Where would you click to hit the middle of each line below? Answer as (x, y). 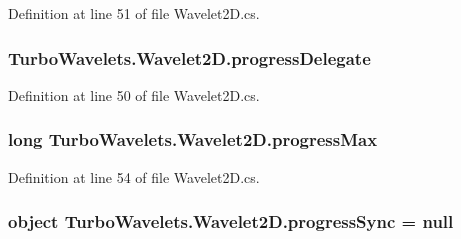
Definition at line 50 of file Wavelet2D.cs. (134, 94)
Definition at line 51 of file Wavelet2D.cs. (134, 13)
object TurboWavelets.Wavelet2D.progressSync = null (231, 221)
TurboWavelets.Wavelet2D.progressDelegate (189, 57)
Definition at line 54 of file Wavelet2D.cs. (134, 176)
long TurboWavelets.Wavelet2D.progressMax (193, 139)
